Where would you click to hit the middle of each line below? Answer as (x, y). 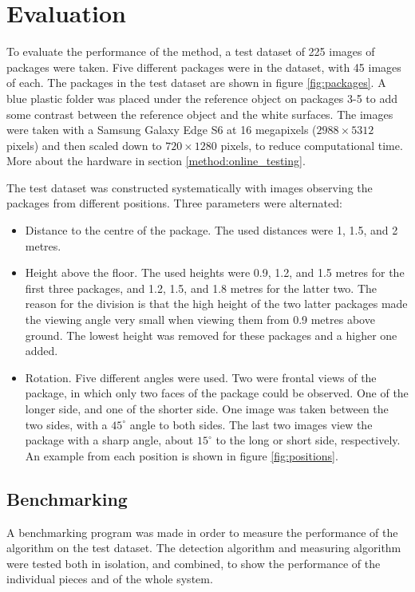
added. (41, 351)
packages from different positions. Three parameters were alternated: (174, 203)
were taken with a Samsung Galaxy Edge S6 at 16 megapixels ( (162, 130)
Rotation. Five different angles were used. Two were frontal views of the (201, 377)
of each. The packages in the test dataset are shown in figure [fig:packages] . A (196, 83)
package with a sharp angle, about (109, 440)
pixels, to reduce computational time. (312, 145)
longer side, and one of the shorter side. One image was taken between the (207, 408)
